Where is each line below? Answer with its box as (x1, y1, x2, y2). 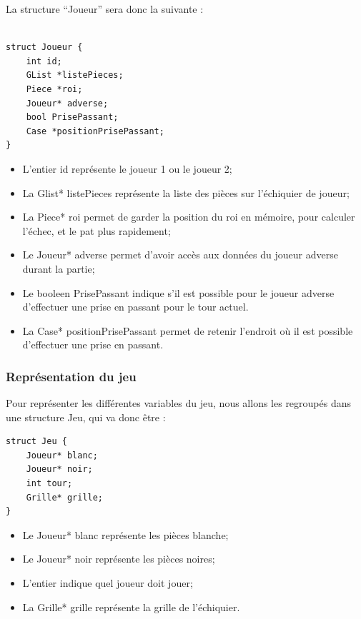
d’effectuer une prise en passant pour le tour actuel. (22, 299, 249, 314)
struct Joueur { (6, 42, 83, 53)
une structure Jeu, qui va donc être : (6, 409, 166, 424)
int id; (26, 56, 62, 66)
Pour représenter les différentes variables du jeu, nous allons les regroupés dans (6, 396, 352, 411)
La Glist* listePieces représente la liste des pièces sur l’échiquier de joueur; (22, 185, 350, 200)
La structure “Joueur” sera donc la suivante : (6, 1, 204, 16)
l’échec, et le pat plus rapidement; (22, 223, 171, 238)
